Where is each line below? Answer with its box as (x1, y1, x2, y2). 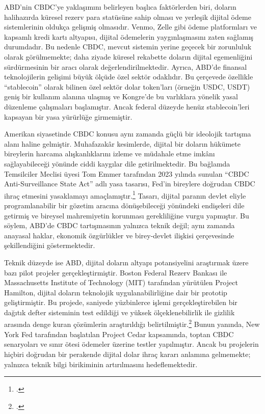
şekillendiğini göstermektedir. (4, 240, 95, 251)
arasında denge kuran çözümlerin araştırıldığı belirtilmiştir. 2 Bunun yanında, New (4, 317, 260, 329)
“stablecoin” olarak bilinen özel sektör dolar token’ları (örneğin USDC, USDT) (4, 81, 250, 92)
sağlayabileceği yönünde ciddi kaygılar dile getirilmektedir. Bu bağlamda (4, 158, 230, 169)
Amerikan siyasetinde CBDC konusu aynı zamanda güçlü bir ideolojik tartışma (4, 128, 251, 139)
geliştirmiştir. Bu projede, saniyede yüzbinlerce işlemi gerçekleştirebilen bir (4, 297, 237, 308)
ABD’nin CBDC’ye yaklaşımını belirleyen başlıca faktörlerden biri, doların (4, 2, 236, 12)
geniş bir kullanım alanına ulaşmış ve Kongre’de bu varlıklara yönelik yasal (4, 91, 238, 102)
